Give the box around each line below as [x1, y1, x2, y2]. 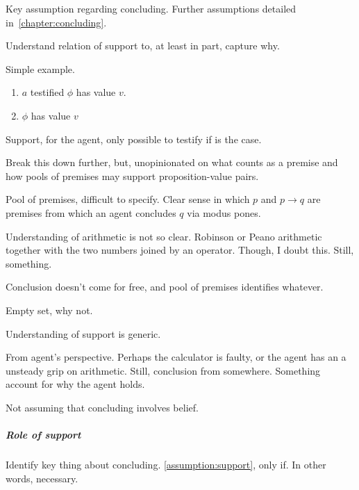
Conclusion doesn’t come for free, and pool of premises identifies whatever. [6, 279, 324, 294]
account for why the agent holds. [6, 377, 145, 391]
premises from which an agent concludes [6, 205, 176, 220]
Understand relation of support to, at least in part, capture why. [6, 38, 280, 53]
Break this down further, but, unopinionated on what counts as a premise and [6, 155, 338, 170]
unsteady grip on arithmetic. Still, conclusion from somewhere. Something [6, 363, 321, 377]
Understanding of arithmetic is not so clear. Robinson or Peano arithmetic [6, 229, 322, 243]
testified [30, 85, 65, 99]
